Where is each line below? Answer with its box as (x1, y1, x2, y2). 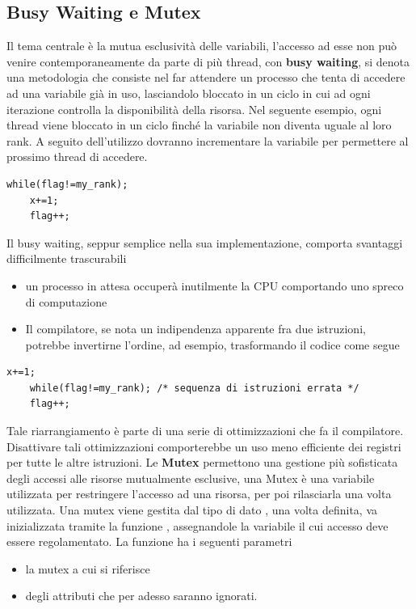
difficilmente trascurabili (6, 250, 127, 267)
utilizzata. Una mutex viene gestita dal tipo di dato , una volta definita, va (6, 501, 377, 518)
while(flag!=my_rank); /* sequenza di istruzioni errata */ (29, 382, 359, 394)
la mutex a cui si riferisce (25, 560, 150, 577)
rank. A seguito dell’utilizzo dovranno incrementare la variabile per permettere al (6, 132, 409, 149)
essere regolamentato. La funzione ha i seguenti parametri (6, 533, 292, 550)
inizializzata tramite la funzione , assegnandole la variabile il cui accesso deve (6, 517, 389, 534)
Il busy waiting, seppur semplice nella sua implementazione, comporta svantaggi (6, 234, 403, 251)
